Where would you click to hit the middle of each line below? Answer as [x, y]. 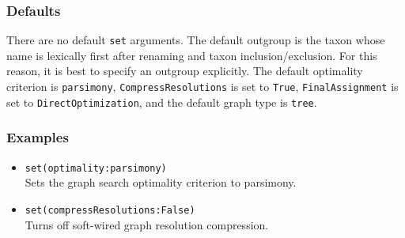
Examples [38, 137]
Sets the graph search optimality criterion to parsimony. [161, 182]
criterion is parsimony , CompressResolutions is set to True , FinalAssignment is [202, 87]
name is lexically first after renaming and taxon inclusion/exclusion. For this [192, 55]
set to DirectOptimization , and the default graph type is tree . [162, 102]
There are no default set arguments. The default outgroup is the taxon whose [196, 40]
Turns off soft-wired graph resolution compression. [147, 224]
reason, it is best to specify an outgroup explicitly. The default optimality [185, 71]
